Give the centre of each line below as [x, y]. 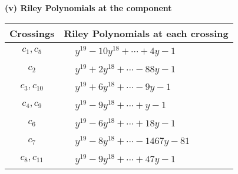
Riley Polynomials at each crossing [146, 33]
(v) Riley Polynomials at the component [88, 8]
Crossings [32, 33]
